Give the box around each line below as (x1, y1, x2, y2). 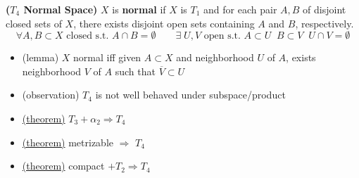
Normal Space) (23, 2, 98, 16)
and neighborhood (176, 50, 254, 65)
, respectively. (295, 15, 354, 30)
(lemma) (22, 50, 59, 65)
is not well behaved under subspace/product (95, 87, 286, 102)
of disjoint (303, 2, 346, 16)
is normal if (112, 2, 166, 16)
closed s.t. (66, 31, 109, 42)
